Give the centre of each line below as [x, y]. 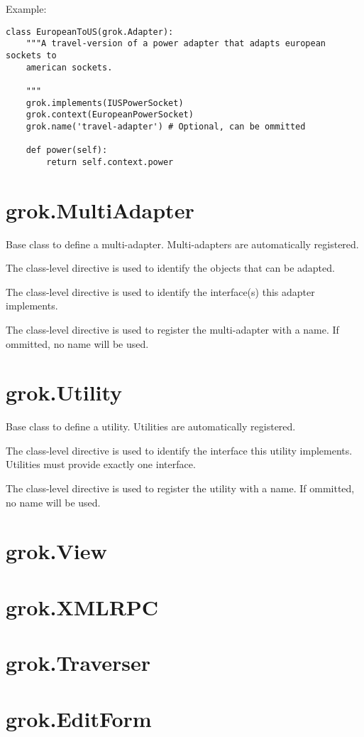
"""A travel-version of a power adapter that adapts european [176, 44]
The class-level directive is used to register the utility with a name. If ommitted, [180, 488]
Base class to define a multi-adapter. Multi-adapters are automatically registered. [182, 244]
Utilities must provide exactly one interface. [101, 464]
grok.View [56, 551]
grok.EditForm [79, 718]
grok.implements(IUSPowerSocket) [105, 103]
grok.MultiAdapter [100, 210]
